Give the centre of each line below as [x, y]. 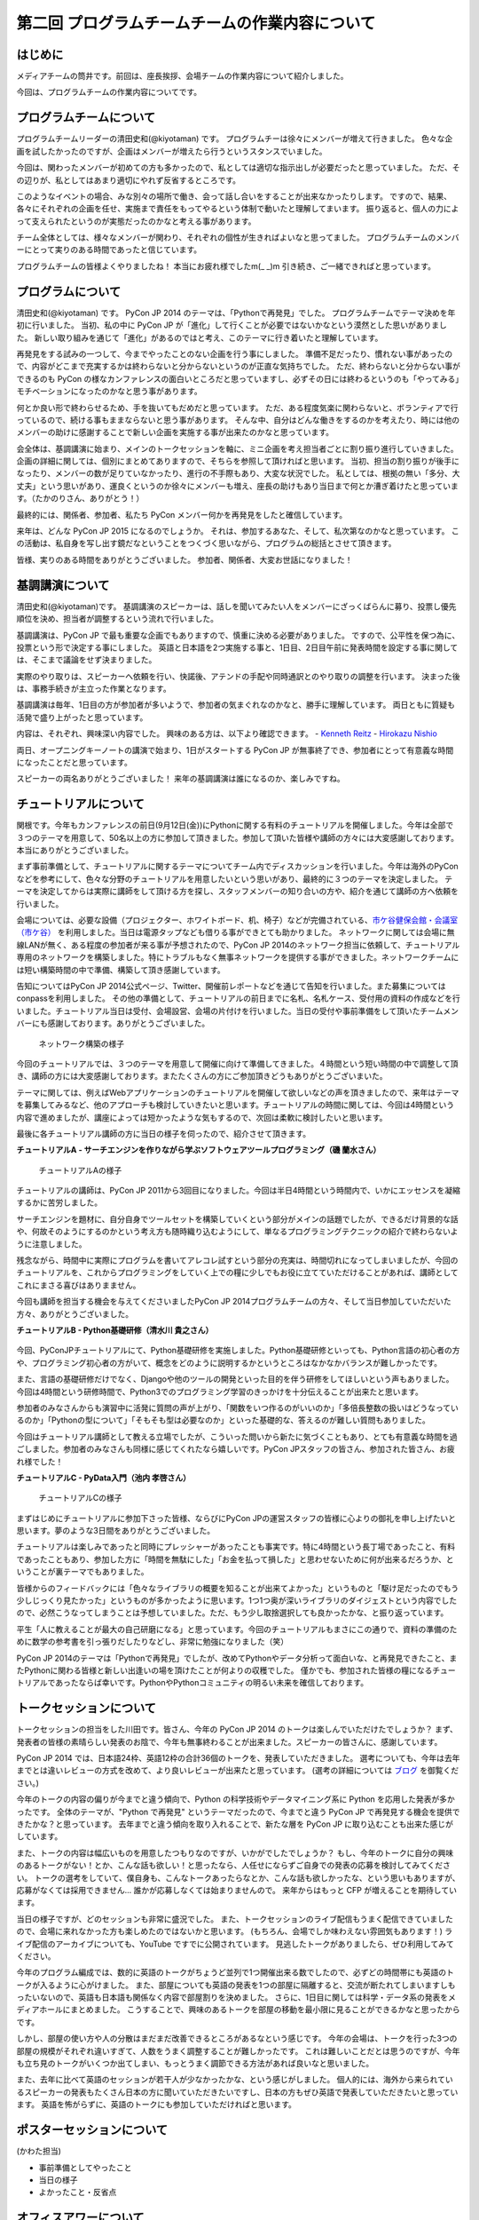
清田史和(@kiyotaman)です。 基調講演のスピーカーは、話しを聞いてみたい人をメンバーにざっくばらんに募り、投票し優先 [236, 606]
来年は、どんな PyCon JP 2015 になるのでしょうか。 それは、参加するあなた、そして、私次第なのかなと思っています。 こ [238, 531]
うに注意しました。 [51, 1244]
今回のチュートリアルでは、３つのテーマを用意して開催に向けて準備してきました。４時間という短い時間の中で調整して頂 [237, 1063]
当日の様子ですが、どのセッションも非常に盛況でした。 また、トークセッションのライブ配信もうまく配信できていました [235, 1919]
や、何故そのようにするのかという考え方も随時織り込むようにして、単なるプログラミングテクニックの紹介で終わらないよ [237, 1232]
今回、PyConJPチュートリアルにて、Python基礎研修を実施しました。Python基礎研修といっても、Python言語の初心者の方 [238, 1351]
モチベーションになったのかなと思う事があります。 [110, 392]
